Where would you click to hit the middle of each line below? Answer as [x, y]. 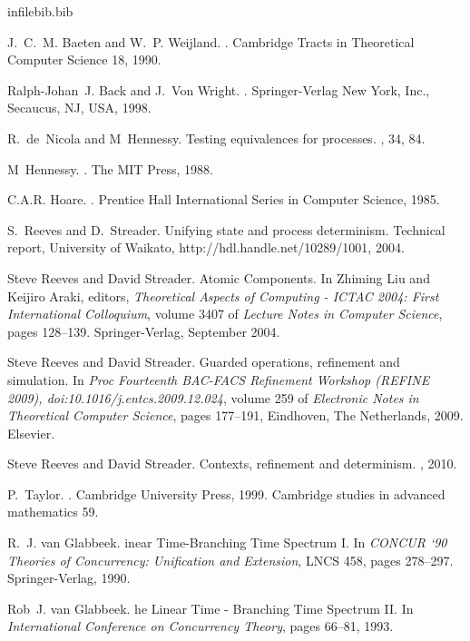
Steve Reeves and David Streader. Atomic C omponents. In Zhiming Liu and [219, 277]
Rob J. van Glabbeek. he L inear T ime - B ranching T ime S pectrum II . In [211, 608]
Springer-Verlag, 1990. [69, 578]
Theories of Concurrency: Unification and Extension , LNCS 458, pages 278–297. [230, 560]
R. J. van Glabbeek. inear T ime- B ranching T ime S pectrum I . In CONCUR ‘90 [227, 542]
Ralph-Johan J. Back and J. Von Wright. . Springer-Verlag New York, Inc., [219, 89]
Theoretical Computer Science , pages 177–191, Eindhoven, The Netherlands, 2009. [235, 415]
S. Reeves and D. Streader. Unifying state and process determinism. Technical [226, 229]
